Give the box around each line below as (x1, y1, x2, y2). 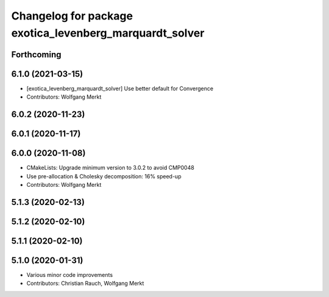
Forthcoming (11, 49, 62, 60)
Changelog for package (11, 9, 133, 23)
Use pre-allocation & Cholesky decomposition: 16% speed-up (26, 172, 182, 180)
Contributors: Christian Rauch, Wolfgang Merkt (26, 280, 144, 287)
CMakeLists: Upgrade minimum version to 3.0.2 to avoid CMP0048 (26, 164, 194, 172)
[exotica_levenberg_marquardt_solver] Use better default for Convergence (26, 85, 213, 92)
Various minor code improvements (26, 271, 113, 278)
